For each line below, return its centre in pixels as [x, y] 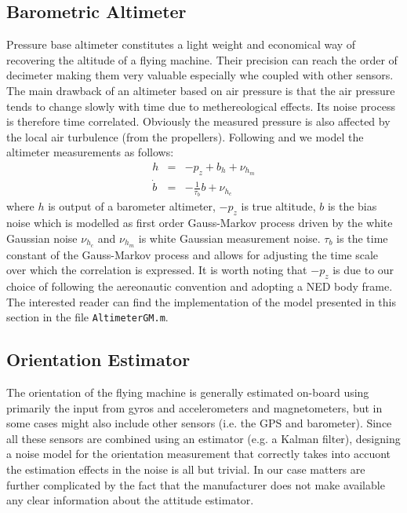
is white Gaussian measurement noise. [229, 238]
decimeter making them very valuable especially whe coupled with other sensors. [200, 75]
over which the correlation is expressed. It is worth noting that [157, 270]
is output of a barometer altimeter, [132, 206]
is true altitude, [278, 206]
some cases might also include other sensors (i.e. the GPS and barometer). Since [199, 423]
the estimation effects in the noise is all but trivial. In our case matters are [186, 469]
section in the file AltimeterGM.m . [87, 317]
